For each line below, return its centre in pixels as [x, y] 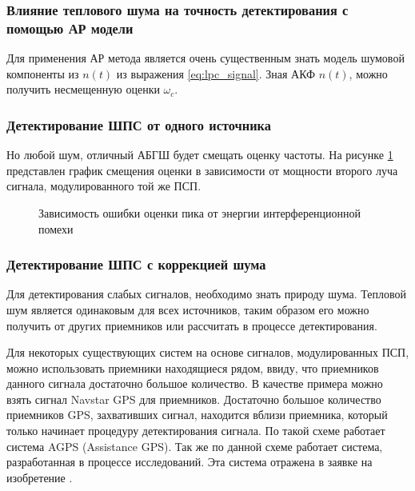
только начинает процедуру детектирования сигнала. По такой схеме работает [196, 431]
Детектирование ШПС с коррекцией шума [136, 264]
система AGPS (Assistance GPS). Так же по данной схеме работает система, [195, 446]
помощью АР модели [70, 28]
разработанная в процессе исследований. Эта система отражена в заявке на [190, 462]
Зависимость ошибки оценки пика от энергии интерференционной [200, 212]
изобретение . [40, 477]
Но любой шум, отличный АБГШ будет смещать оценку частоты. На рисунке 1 [200, 155]
